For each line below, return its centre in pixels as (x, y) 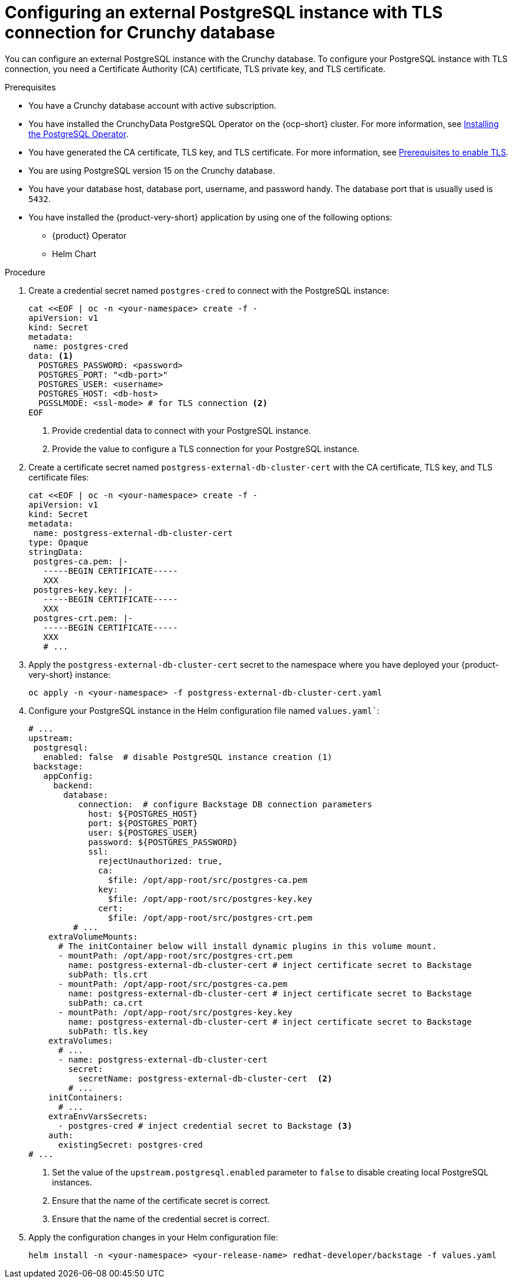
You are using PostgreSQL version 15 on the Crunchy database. (152, 170)
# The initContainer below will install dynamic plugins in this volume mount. (248, 946)
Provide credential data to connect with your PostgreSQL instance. (182, 430)
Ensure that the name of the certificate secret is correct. (161, 1200)
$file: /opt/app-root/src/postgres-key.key (210, 899)
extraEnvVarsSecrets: (98, 1116)
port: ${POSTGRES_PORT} (143, 823)
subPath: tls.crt (108, 974)
